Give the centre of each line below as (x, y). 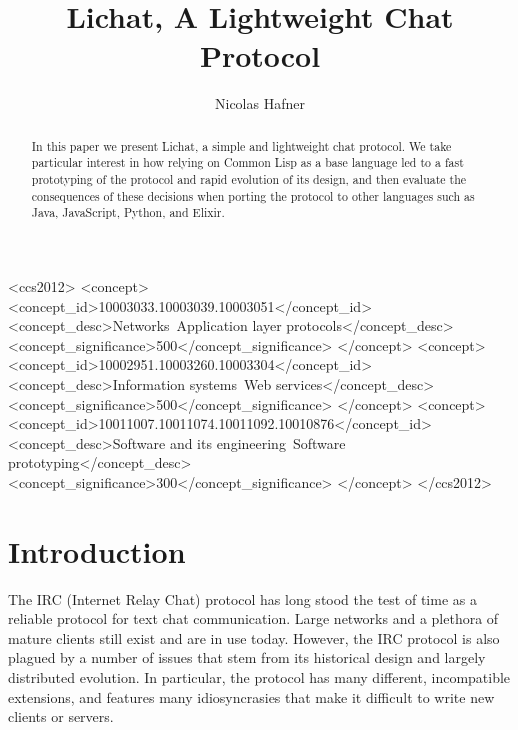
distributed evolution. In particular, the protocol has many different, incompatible (259, 677)
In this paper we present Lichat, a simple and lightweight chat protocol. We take (241, 145)
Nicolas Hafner (260, 103)
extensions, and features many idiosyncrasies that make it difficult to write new (251, 696)
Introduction (97, 550)
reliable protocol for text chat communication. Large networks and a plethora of (253, 618)
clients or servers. (61, 716)
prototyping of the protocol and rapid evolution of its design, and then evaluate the (249, 179)
